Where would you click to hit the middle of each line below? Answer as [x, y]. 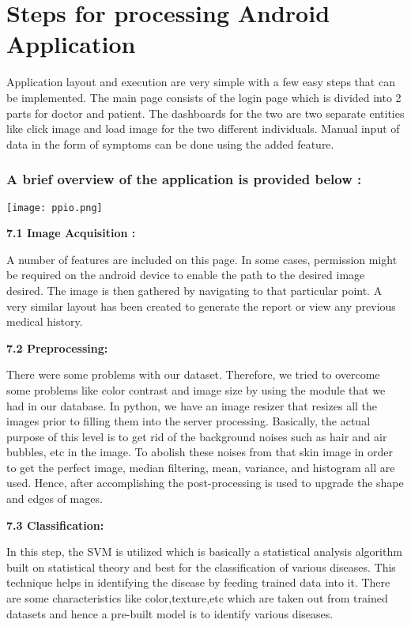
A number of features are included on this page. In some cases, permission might [202, 259]
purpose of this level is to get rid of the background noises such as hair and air [197, 436]
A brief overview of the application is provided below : [184, 179]
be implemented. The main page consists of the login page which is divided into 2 [204, 97]
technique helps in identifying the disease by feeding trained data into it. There [198, 582]
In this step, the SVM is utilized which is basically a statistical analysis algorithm [204, 551]
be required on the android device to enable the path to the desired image [186, 275]
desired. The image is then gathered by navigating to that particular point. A [194, 290]
